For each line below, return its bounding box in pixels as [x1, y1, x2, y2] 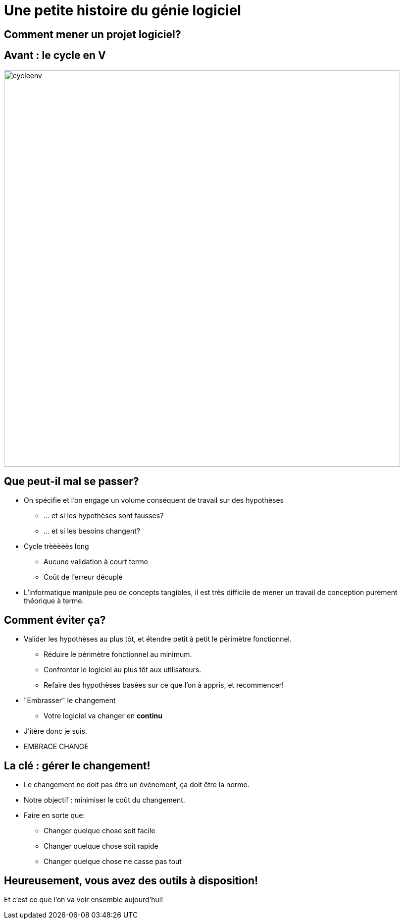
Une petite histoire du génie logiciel [4, 2, 241, 19]
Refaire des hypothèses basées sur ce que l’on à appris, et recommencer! [44, 681, 284, 690]
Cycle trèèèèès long [24, 542, 89, 551]
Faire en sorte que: [24, 811, 85, 820]
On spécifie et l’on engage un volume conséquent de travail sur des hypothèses [24, 496, 284, 505]
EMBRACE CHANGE [24, 742, 89, 751]
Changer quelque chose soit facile [44, 826, 155, 835]
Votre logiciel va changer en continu [44, 711, 162, 720]
